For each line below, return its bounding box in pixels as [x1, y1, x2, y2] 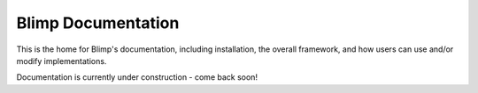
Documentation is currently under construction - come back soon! [16, 72, 258, 82]
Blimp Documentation [16, 13, 180, 32]
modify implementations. [16, 55, 107, 66]
